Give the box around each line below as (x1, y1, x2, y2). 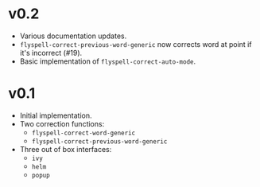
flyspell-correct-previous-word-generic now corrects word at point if (19, 39, 252, 49)
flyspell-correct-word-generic (31, 129, 136, 137)
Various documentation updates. (19, 31, 127, 41)
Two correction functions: (19, 119, 105, 128)
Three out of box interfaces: (19, 144, 112, 154)
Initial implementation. (19, 111, 93, 120)
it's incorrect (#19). (19, 48, 83, 57)
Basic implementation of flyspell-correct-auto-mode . (19, 56, 196, 66)
